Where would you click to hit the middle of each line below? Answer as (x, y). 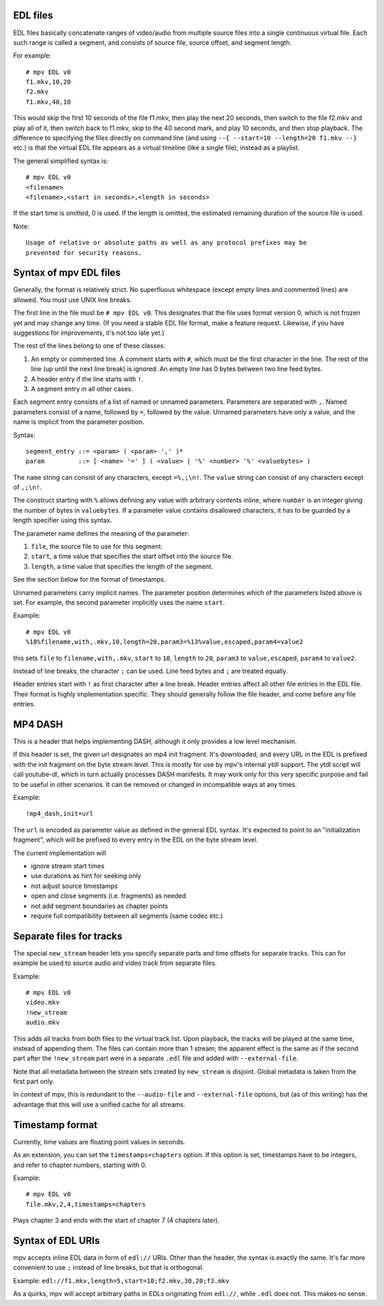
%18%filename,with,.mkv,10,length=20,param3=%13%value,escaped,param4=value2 (165, 642)
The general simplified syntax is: (61, 161)
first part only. (34, 1082)
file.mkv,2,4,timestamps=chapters (86, 1204)
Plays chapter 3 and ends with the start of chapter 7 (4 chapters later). (116, 1221)
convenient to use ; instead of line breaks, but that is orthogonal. (108, 1268)
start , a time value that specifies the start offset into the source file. (132, 556)
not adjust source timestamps (74, 886)
